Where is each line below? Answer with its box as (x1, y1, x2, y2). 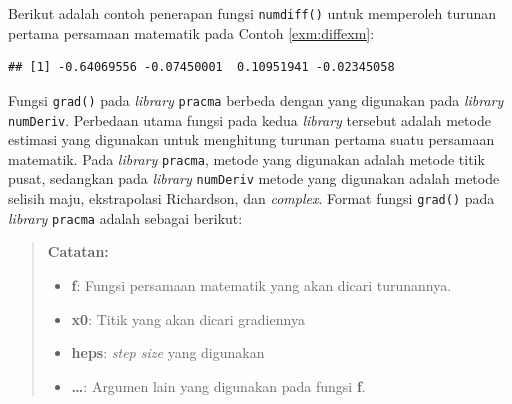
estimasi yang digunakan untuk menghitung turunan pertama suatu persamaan (8, 129, 495, 150)
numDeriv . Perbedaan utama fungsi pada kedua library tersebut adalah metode (8, 109, 491, 130)
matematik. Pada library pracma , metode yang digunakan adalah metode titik (8, 148, 485, 169)
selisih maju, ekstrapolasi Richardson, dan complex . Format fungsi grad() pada (8, 188, 495, 209)
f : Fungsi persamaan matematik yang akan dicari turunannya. (71, 274, 452, 295)
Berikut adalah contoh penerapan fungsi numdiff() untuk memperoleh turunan (8, 3, 497, 23)
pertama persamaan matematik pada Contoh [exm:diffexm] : (8, 22, 375, 43)
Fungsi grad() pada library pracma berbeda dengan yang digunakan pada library (8, 89, 504, 110)
